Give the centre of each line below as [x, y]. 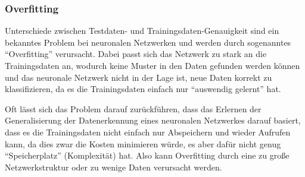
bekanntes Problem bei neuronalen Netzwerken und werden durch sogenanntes [148, 42]
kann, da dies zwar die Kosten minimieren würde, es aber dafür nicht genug [143, 143]
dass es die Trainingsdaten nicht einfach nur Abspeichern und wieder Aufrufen [148, 132]
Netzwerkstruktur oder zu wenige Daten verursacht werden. [113, 167]
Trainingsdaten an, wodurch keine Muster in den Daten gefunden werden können [152, 65]
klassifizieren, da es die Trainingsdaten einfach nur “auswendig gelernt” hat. [143, 89]
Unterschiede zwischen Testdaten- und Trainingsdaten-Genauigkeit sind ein [142, 31]
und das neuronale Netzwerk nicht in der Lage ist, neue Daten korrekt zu [139, 77]
